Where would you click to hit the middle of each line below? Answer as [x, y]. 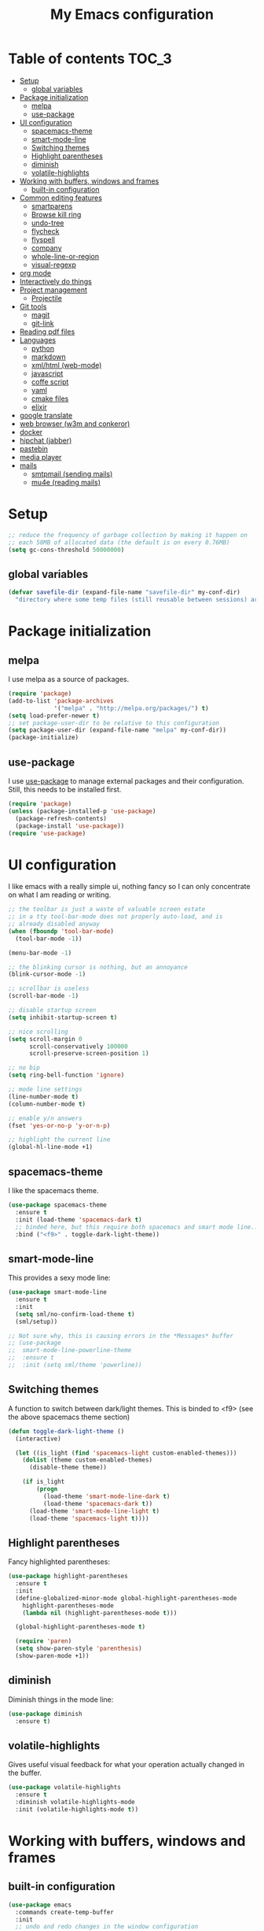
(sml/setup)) [37, 1321]
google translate [46, 415]
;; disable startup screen [52, 1010]
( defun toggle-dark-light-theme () [66, 1431]
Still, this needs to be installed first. [65, 789]
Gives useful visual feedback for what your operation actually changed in [126, 1765]
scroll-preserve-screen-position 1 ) [89, 1054]
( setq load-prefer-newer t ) [54, 715]
